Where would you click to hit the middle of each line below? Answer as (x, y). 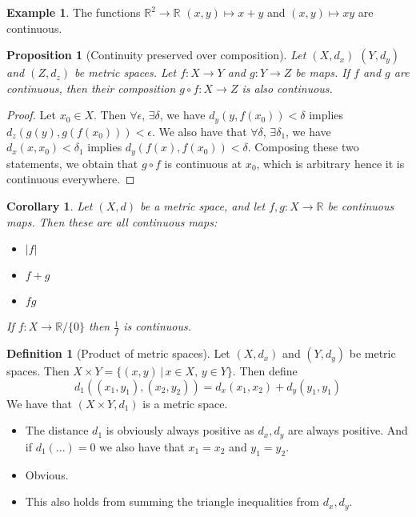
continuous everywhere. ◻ (71, 179)
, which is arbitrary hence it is (330, 163)
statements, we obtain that (72, 163)
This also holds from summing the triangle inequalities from (172, 501)
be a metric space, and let (203, 206)
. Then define (265, 371)
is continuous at (203, 163)
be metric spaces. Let (126, 72)
